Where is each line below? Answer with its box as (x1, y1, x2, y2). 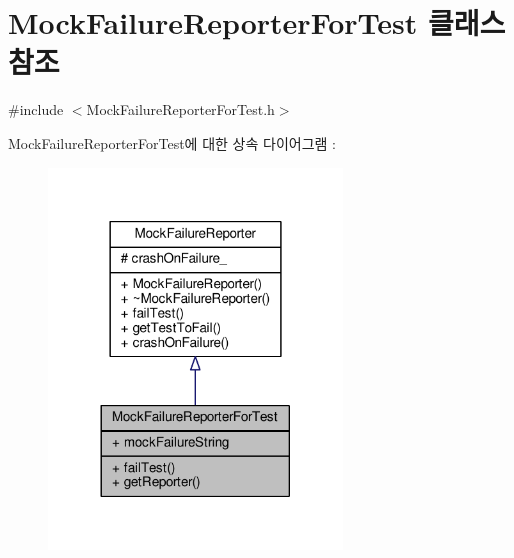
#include (8, 99, 64, 120)
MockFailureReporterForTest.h (86, 99, 275, 120)
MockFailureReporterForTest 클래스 (8, 2, 506, 43)
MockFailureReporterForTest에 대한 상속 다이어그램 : (8, 132, 336, 153)
